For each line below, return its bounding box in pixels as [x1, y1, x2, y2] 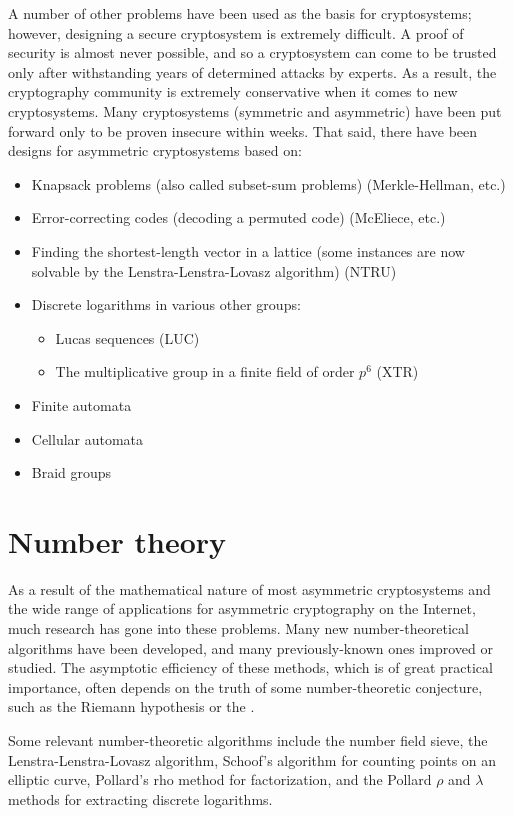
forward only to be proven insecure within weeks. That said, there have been [8, 120, 478, 141]
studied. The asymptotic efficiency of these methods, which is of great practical [8, 657, 493, 678]
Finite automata [31, 394, 132, 415]
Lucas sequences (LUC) [55, 327, 200, 348]
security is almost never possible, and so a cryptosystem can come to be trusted [8, 42, 497, 63]
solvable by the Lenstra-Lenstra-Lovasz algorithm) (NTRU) [31, 260, 397, 281]
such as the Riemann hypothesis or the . [8, 696, 255, 717]
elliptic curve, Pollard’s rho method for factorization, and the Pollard [8, 769, 432, 790]
